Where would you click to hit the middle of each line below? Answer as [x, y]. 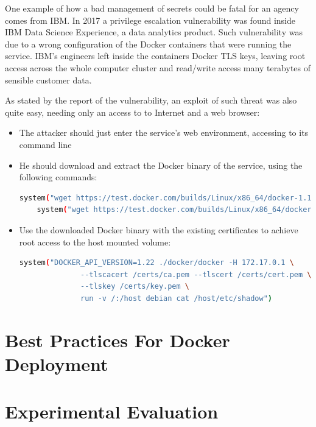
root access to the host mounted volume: [95, 242]
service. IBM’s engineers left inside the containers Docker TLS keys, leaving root [155, 56]
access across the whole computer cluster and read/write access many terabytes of [158, 67]
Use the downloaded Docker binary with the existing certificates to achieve [159, 229]
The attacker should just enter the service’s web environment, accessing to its [164, 132]
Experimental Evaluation [112, 411]
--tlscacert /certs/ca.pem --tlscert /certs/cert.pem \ [196, 274]
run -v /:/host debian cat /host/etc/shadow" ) [177, 298]
